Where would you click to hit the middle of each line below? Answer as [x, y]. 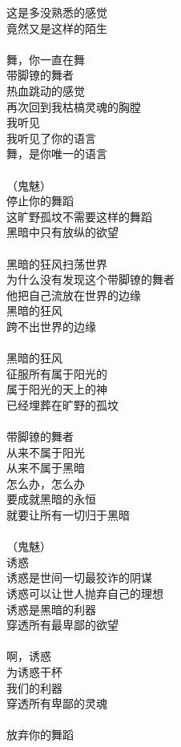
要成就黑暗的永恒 [51, 499]
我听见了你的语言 [51, 137]
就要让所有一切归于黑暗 [68, 515]
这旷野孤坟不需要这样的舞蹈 [79, 216]
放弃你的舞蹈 [40, 735]
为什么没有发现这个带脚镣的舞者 [90, 279]
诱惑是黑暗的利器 [51, 609]
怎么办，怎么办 [46, 483]
